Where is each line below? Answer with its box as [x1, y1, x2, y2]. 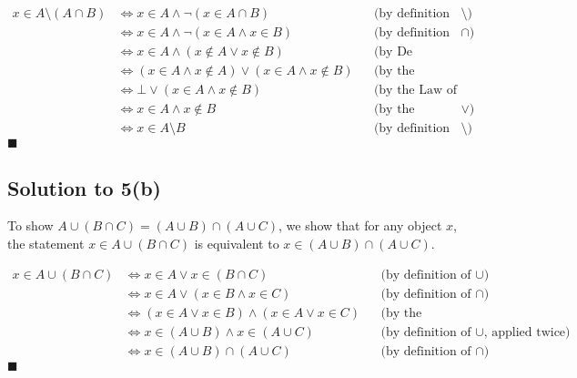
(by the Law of [373, 84, 458, 97]
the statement [7, 234, 85, 253]
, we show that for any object [278, 216, 442, 235]
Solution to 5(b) [7, 173, 162, 201]
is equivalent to [194, 234, 279, 253]
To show [7, 216, 54, 235]
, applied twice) [483, 325, 571, 339]
